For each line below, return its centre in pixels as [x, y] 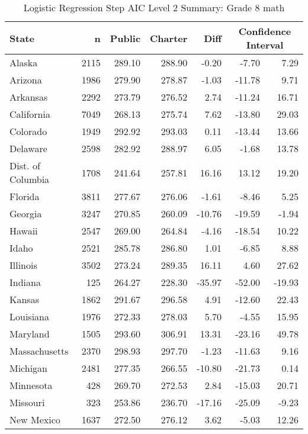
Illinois [23, 265]
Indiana [25, 282]
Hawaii [24, 231]
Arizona [26, 80]
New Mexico [35, 419]
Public [125, 38]
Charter [169, 38]
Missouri [27, 402]
